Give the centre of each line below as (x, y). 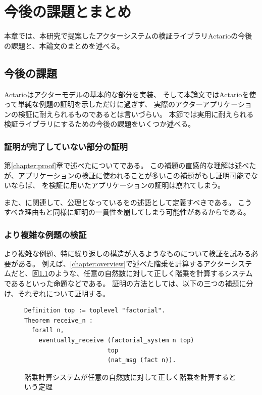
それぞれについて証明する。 (64, 293)
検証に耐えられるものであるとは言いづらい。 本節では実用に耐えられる (136, 114)
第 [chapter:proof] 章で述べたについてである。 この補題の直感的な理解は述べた (130, 165)
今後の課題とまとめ (68, 11)
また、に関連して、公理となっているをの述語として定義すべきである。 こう (128, 202)
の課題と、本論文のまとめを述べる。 (64, 45)
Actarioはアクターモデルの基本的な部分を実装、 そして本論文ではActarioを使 (130, 94)
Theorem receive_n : (59, 320)
